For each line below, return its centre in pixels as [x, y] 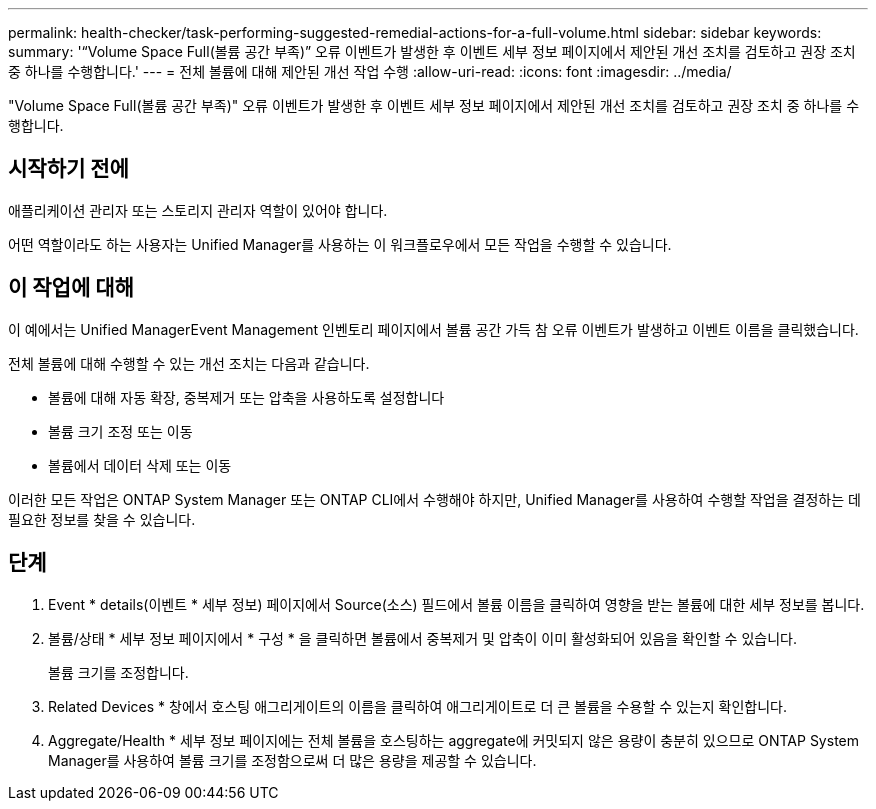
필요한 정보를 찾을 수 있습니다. [102, 519]
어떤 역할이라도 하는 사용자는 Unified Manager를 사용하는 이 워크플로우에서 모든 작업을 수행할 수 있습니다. [340, 244]
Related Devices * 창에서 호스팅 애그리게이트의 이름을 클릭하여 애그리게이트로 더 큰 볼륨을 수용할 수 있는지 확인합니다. [418, 706]
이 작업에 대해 [71, 288]
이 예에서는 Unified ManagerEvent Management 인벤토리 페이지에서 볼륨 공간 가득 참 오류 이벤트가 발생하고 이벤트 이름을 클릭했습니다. [433, 329]
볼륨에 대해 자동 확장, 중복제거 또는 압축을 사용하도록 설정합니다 [246, 397]
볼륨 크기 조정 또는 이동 [120, 431]
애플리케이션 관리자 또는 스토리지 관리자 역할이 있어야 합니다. [198, 210]
